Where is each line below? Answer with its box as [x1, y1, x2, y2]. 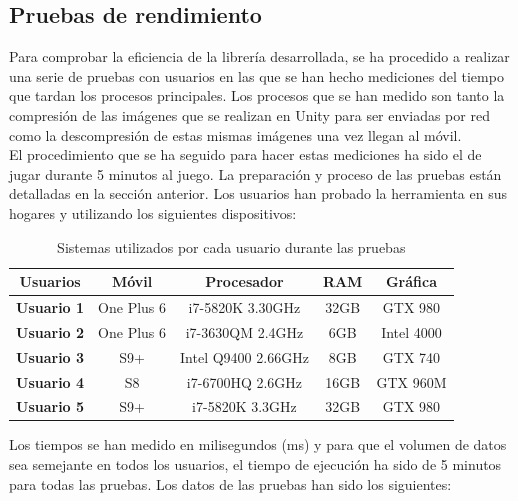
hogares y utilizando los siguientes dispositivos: [9, 202, 297, 223]
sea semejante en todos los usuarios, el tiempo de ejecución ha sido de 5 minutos [9, 454, 502, 475]
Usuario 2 [16, 321, 85, 342]
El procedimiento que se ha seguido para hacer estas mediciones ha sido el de [9, 144, 482, 165]
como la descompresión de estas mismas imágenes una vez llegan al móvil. [9, 124, 462, 145]
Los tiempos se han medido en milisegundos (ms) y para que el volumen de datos [9, 434, 507, 455]
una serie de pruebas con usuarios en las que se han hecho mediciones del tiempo [9, 65, 504, 86]
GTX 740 [382, 346, 441, 367]
